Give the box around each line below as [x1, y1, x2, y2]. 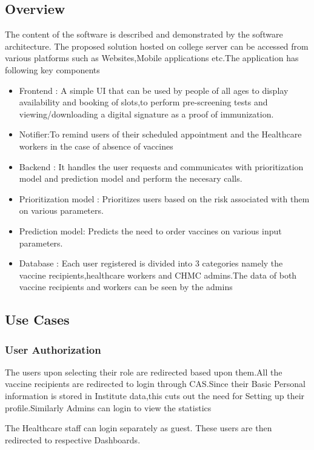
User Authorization [5, 342, 101, 357]
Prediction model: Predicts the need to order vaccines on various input [19, 224, 282, 237]
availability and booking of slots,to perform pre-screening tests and [19, 96, 268, 108]
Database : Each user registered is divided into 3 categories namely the [19, 257, 283, 270]
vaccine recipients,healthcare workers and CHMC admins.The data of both [19, 268, 297, 281]
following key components [5, 63, 100, 76]
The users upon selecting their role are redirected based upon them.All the [5, 365, 282, 378]
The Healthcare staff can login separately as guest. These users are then [5, 422, 272, 434]
